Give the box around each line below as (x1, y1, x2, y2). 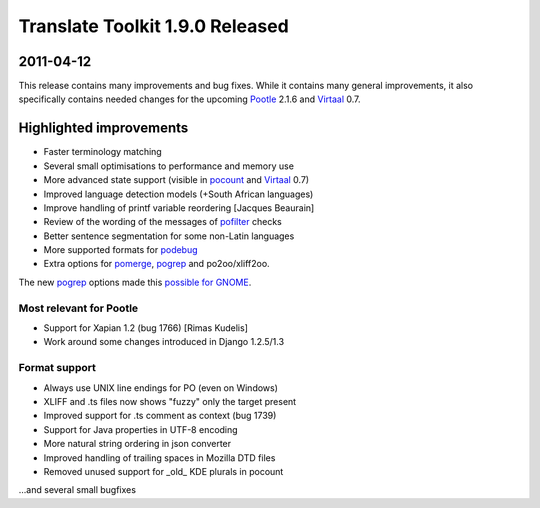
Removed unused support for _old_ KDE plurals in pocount (43, 465, 284, 477)
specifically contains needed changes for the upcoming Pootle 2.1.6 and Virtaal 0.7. (18, 93, 361, 105)
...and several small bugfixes (18, 484, 137, 496)
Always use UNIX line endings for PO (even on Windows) (43, 381, 279, 394)
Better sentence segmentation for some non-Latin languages (43, 230, 295, 242)
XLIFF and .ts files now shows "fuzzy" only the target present (43, 395, 297, 407)
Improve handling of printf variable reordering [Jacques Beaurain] (43, 201, 315, 214)
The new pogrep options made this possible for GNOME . (18, 276, 252, 288)
